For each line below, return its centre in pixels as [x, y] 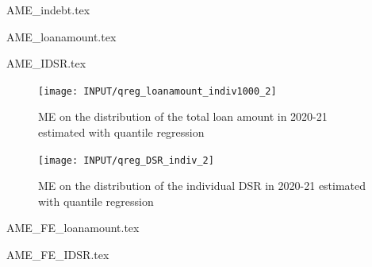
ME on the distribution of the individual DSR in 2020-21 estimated [202, 186]
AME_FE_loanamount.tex [73, 228]
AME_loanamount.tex [61, 36]
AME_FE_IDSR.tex [58, 255]
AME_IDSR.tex [46, 63]
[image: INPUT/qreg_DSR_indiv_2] [126, 160]
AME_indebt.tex [48, 10]
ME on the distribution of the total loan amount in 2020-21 [183, 116]
